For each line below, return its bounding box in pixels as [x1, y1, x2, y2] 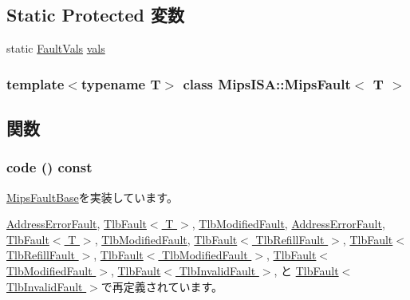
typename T [81, 73, 161, 93]
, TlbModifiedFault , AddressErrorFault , [191, 215, 385, 232]
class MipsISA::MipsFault [183, 73, 351, 93]
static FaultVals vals [6, 40, 105, 57]
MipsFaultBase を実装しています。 [6, 188, 178, 205]
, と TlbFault [274, 262, 339, 279]
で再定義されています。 [101, 278, 223, 294]
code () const [6, 157, 93, 177]
